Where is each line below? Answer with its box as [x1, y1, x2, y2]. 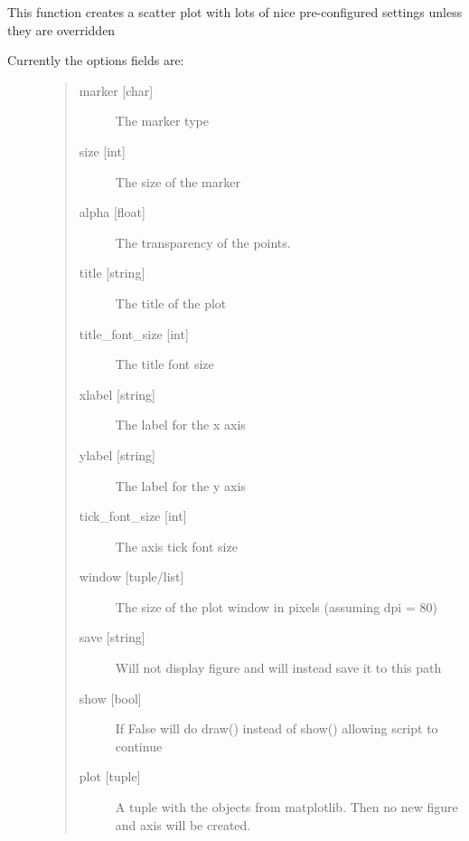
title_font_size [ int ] [79, 324, 189, 343]
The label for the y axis [115, 476, 246, 495]
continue [115, 736, 163, 755]
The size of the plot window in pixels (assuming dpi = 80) [115, 597, 437, 616]
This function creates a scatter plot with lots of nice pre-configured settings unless [7, 3, 463, 21]
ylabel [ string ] [79, 445, 155, 464]
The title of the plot [115, 293, 227, 312]
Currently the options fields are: [7, 51, 184, 70]
